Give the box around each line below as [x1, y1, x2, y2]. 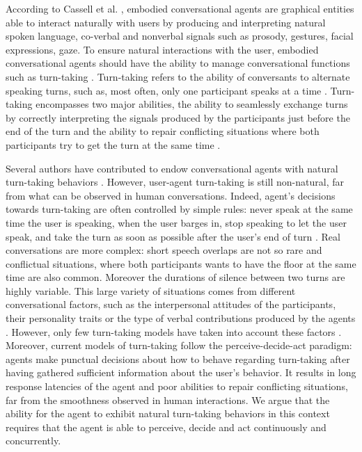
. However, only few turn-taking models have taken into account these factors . [6, 324, 342, 339]
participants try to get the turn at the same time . [6, 137, 221, 152]
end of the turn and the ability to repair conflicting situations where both [6, 124, 320, 138]
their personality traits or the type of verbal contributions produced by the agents [6, 311, 356, 325]
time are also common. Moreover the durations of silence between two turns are [6, 270, 345, 284]
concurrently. [6, 433, 61, 448]
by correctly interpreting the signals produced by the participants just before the [6, 110, 350, 124]
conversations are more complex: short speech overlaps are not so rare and [6, 243, 322, 257]
